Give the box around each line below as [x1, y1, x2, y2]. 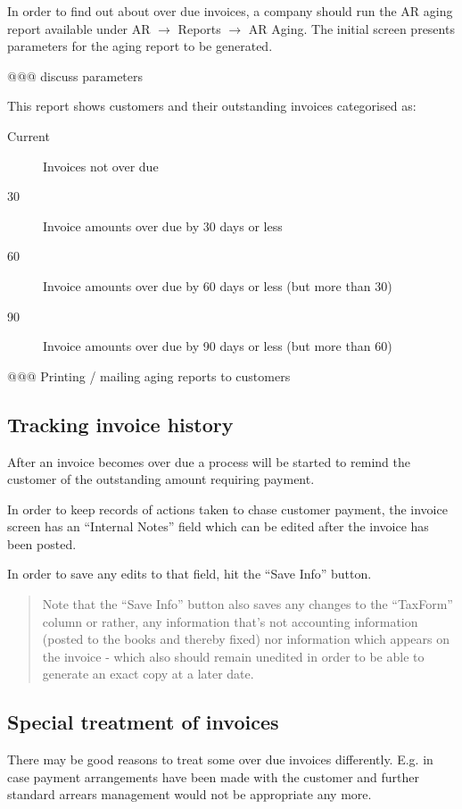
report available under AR [7, 19, 151, 38]
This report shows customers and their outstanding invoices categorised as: [7, 96, 417, 115]
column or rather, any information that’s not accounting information [42, 612, 418, 630]
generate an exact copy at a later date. [42, 664, 254, 683]
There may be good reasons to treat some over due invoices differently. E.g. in [7, 750, 433, 769]
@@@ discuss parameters [7, 66, 144, 85]
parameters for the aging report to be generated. [7, 37, 273, 55]
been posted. [7, 534, 77, 553]
